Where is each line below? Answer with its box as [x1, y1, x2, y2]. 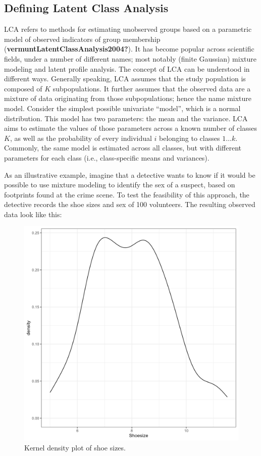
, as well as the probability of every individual [10, 132, 152, 143]
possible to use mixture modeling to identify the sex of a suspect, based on [4, 179, 235, 190]
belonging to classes [159, 132, 220, 143]
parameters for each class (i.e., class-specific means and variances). [4, 152, 210, 163]
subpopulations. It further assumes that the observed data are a [53, 83, 251, 93]
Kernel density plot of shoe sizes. [24, 442, 126, 453]
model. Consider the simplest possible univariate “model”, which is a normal [4, 103, 241, 113]
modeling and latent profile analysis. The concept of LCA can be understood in [4, 63, 250, 74]
